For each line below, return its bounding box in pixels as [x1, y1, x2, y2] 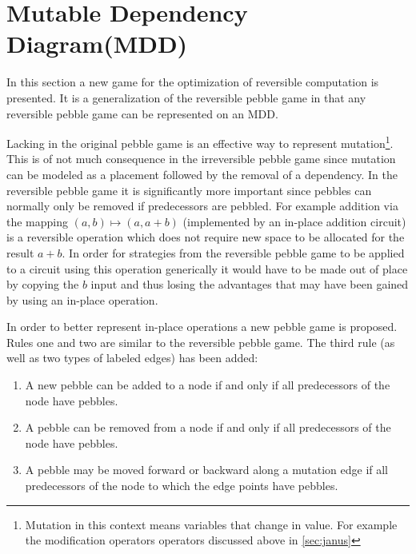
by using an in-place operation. [6, 291, 158, 308]
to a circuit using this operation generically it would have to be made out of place [6, 260, 408, 277]
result [6, 244, 34, 261]
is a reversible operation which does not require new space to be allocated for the [6, 229, 405, 245]
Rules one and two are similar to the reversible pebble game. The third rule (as [6, 333, 395, 350]
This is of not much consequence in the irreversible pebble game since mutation [6, 150, 396, 167]
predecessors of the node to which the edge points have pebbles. [25, 477, 338, 494]
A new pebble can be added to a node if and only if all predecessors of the [25, 377, 390, 393]
